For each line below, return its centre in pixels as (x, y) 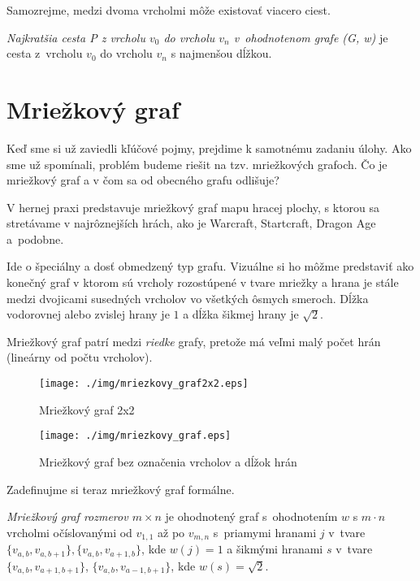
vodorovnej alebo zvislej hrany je (88, 314)
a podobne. (35, 238)
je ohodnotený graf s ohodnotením (251, 516)
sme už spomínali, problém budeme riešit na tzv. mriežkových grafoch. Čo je (197, 164)
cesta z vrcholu (45, 53)
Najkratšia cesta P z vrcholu (76, 37)
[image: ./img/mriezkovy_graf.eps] (135, 436)
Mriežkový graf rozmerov (67, 516)
